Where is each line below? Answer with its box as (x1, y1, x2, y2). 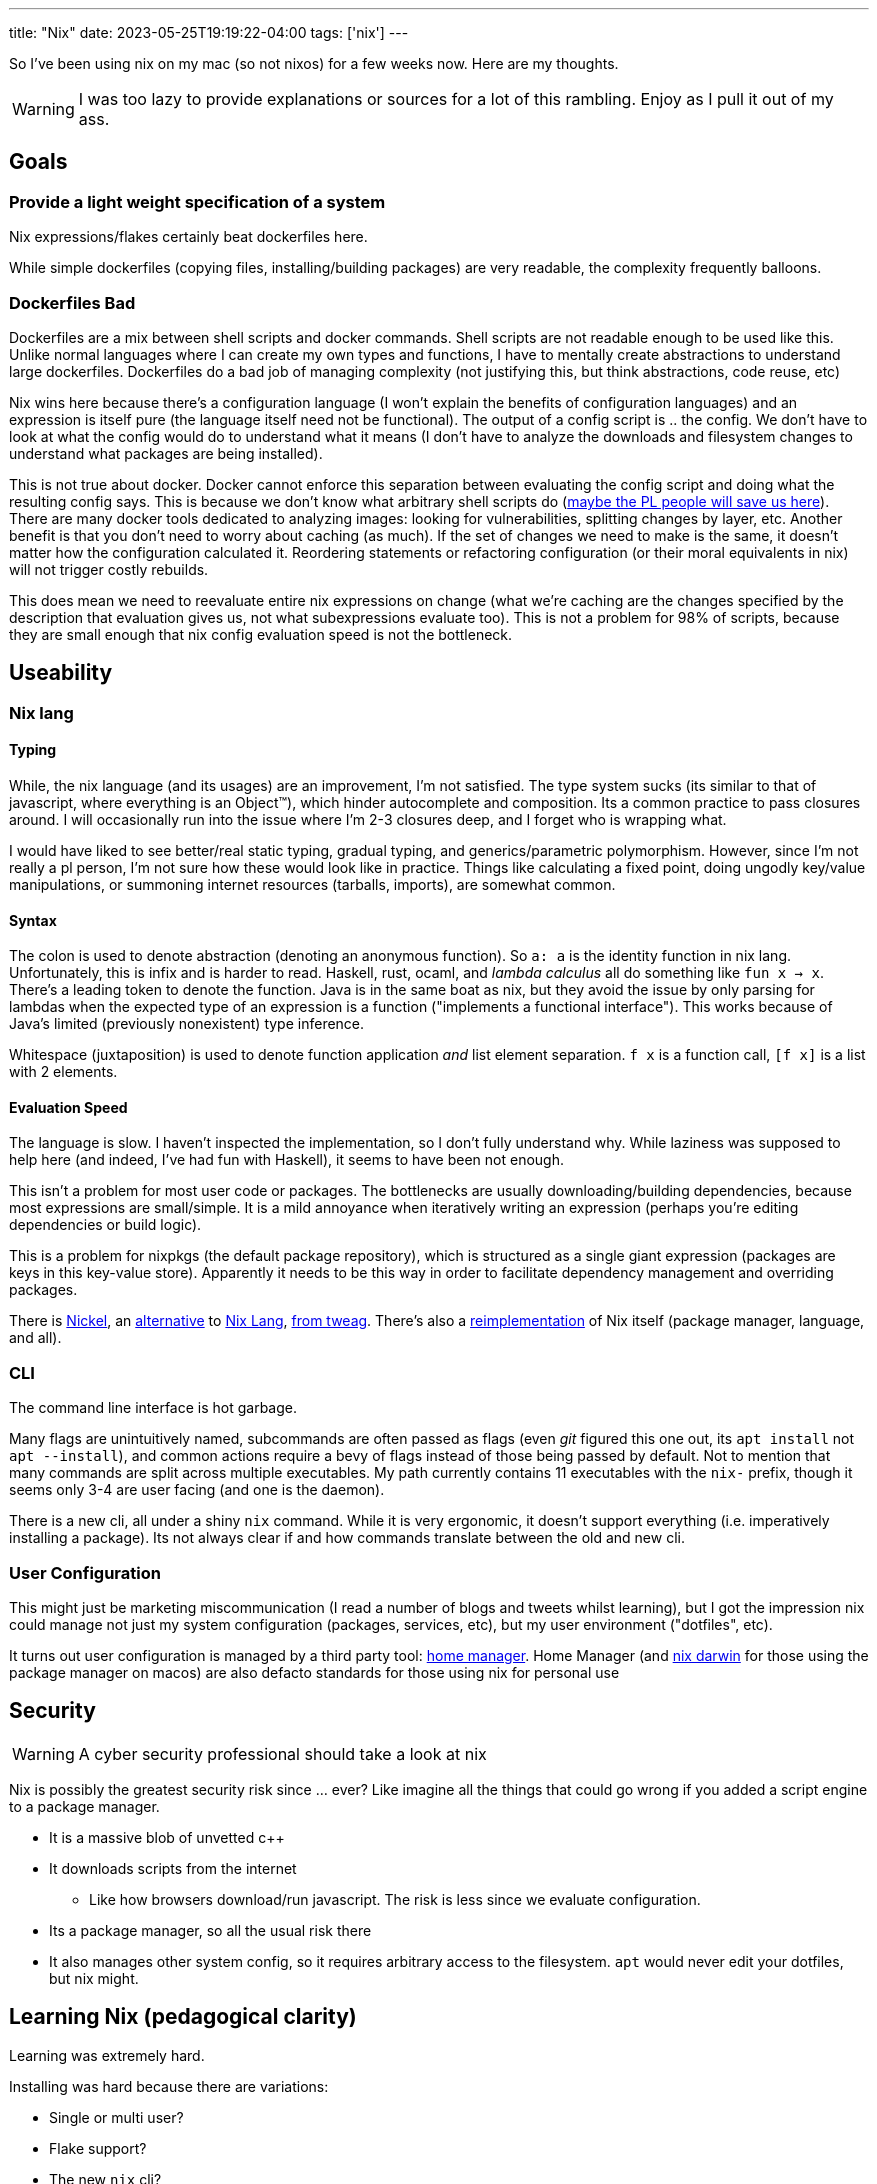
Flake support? (49, 2139, 147, 2157)
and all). (9, 1329, 62, 1347)
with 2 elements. (9, 1063, 118, 1081)
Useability (9, 660, 113, 686)
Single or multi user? (49, 2108, 184, 2126)
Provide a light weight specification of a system (9, 191, 386, 212)
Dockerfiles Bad (9, 292, 136, 313)
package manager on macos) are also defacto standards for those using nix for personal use (9, 1663, 620, 1681)
